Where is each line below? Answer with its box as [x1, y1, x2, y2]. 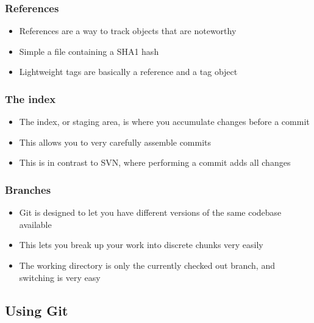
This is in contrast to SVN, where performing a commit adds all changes [19, 156, 291, 169]
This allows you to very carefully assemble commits [19, 135, 212, 148]
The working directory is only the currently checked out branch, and [19, 259, 275, 271]
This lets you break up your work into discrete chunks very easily [19, 238, 263, 251]
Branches [5, 182, 51, 197]
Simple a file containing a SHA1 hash [19, 44, 159, 57]
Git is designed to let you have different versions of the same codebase [19, 206, 282, 219]
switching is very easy [19, 271, 101, 283]
